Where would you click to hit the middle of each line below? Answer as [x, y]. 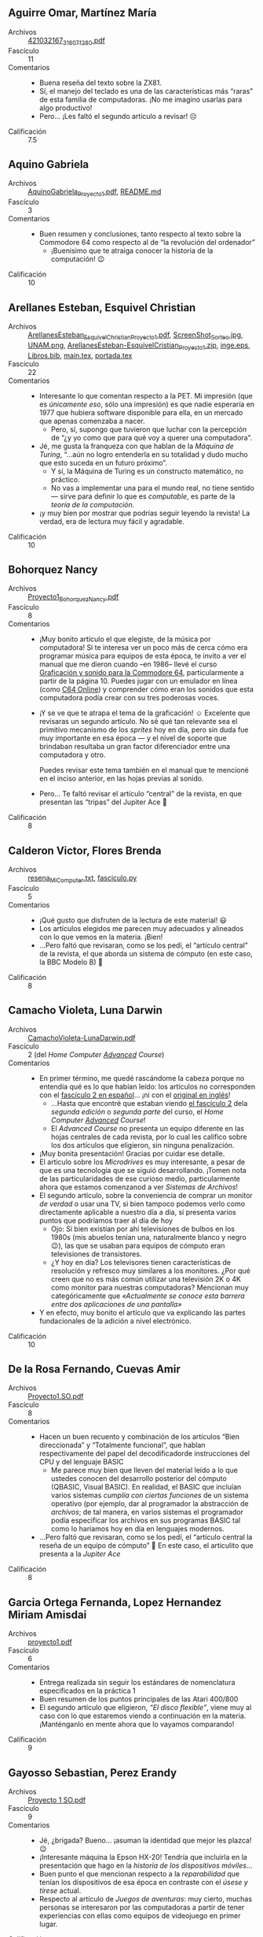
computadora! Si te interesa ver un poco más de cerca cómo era [143, 648]
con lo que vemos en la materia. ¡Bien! [101, 937]
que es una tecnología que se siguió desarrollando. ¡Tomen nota [143, 1170]
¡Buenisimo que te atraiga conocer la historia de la [132, 250]
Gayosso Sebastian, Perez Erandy [93, 1773]
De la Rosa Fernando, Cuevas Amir [94, 1369]
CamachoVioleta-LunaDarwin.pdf [82, 1037]
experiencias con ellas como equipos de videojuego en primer [140, 1916]
